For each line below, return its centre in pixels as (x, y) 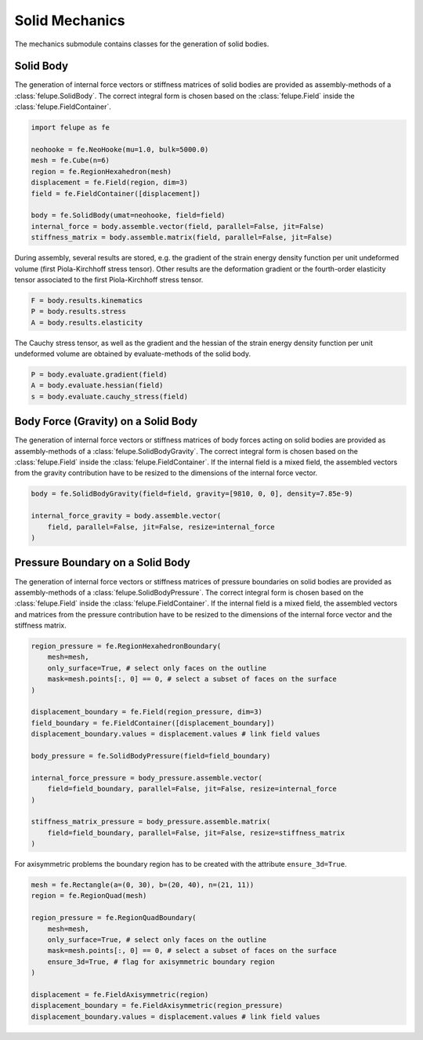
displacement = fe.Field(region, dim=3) (109, 183)
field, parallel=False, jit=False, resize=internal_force (161, 527)
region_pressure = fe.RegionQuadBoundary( (114, 918)
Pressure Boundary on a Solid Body (103, 563)
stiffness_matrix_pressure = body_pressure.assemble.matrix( (151, 822)
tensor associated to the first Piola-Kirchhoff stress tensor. (109, 279)
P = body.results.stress (79, 311)
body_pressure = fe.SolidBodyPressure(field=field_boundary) (151, 756)
